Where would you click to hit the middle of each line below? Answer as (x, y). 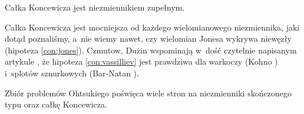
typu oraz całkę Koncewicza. (56, 104)
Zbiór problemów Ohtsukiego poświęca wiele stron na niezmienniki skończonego (148, 93)
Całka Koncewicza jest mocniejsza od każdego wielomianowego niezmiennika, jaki (152, 27)
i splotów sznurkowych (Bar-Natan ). (72, 73)
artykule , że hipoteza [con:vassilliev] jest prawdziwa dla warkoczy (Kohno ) (141, 61)
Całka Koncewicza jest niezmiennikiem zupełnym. (95, 7)
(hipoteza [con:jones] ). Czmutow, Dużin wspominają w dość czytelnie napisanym (151, 50)
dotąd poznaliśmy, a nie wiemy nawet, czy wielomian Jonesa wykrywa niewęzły (148, 38)
